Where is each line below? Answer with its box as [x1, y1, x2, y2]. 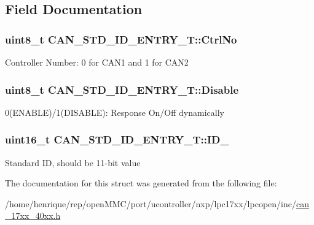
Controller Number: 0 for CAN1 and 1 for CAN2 [5, 56, 189, 68]
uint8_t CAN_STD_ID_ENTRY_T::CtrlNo [5, 31, 237, 47]
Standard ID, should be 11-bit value [5, 156, 141, 169]
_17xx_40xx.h [5, 209, 61, 222]
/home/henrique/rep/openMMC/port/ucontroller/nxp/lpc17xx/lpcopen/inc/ [5, 197, 296, 210]
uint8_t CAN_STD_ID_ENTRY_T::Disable [5, 82, 239, 97]
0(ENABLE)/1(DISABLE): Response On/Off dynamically [5, 105, 224, 118]
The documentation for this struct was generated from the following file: [5, 177, 277, 189]
